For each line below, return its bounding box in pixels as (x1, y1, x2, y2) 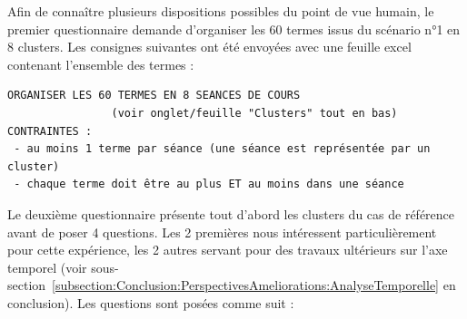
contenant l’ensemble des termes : (7, 54, 194, 73)
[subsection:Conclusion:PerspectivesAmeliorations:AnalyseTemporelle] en (52, 275, 456, 295)
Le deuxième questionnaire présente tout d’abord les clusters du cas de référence (7, 204, 455, 223)
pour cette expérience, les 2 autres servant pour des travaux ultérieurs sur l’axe (7, 240, 448, 259)
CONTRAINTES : (7, 124, 93, 138)
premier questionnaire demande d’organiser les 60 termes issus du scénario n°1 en (7, 19, 461, 38)
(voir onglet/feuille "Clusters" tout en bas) (111, 106, 398, 120)
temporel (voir (7, 257, 87, 276)
